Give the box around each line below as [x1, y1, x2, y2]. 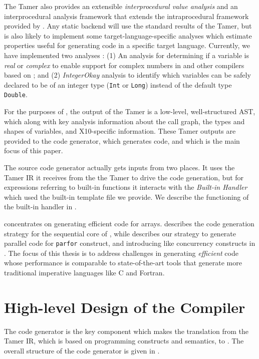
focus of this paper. [4, 145, 63, 156]
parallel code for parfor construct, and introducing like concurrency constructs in [4, 238, 255, 248]
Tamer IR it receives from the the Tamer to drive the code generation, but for [4, 172, 244, 182]
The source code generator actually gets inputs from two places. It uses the [4, 162, 235, 173]
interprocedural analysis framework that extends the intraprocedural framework [4, 11, 249, 21]
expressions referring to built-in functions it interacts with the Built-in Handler [4, 182, 247, 192]
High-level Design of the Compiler [4, 296, 245, 317]
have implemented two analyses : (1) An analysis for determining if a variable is [4, 50, 249, 60]
